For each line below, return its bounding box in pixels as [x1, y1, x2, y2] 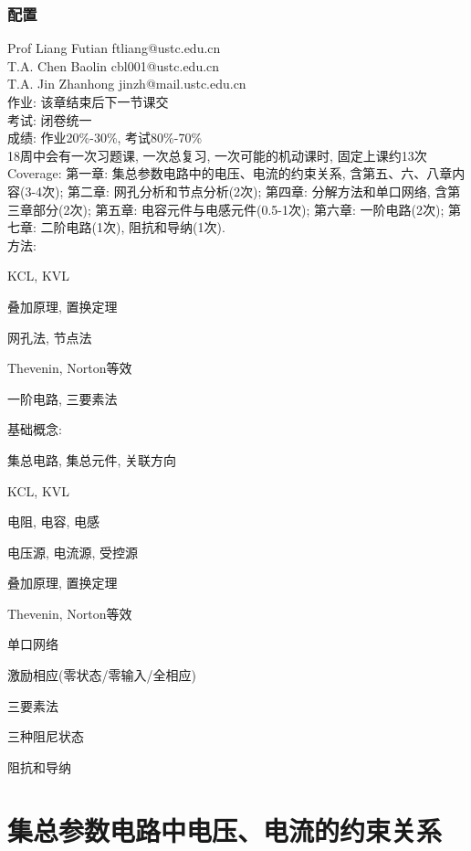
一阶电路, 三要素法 [7, 388, 118, 408]
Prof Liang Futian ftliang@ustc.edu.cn [7, 38, 221, 58]
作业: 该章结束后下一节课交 [7, 92, 169, 111]
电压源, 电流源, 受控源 [7, 542, 139, 561]
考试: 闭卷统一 [7, 110, 92, 129]
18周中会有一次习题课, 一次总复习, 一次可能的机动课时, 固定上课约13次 [7, 145, 427, 165]
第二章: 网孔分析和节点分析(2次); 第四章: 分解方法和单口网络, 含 [68, 181, 448, 200]
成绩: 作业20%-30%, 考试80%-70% [7, 128, 203, 147]
